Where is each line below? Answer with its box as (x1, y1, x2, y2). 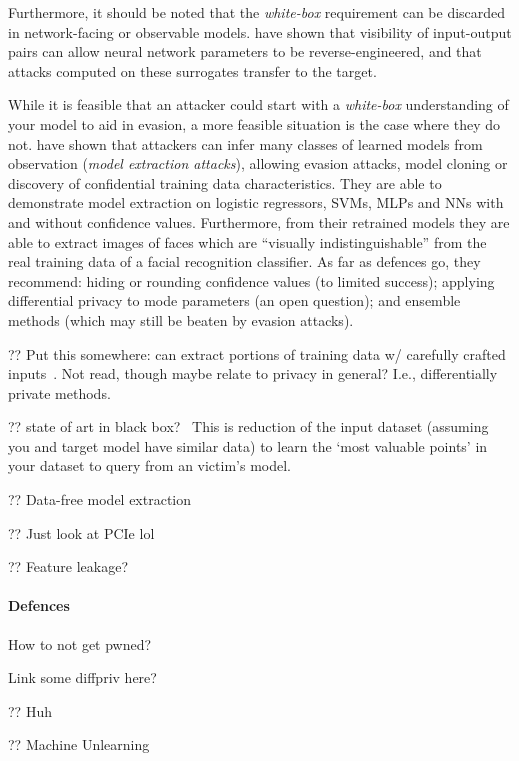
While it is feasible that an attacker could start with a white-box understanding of (8, 94, 509, 115)
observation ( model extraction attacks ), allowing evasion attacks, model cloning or (8, 153, 508, 174)
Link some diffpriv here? (8, 667, 157, 688)
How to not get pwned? (8, 633, 152, 654)
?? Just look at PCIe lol (8, 522, 155, 543)
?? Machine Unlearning (8, 734, 150, 755)
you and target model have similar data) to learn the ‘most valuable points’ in (8, 435, 488, 456)
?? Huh (8, 700, 52, 721)
